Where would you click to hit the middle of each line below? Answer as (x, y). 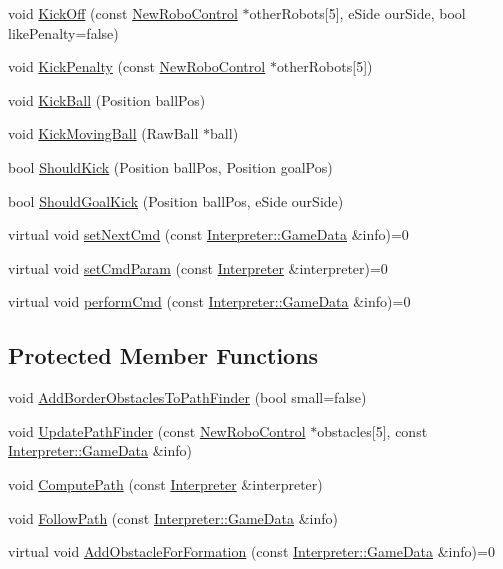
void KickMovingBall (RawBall (103, 133)
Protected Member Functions (163, 355)
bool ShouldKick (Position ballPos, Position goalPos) (170, 166)
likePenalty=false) (63, 32)
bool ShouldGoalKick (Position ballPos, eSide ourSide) (176, 200)
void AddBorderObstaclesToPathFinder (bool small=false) (187, 397)
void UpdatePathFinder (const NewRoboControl (157, 430)
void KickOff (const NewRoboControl (123, 13)
